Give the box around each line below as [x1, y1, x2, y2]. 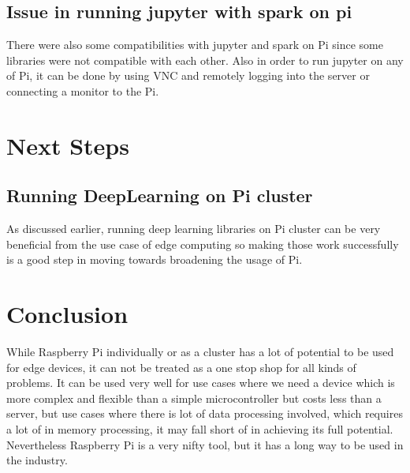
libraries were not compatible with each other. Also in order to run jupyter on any [6, 51, 404, 68]
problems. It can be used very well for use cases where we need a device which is [6, 374, 395, 391]
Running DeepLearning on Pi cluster [6, 183, 313, 208]
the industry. [6, 452, 68, 468]
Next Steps [6, 129, 129, 161]
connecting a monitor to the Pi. [6, 82, 159, 99]
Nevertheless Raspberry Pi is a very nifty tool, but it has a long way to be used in [6, 436, 404, 452]
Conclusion [6, 298, 129, 330]
